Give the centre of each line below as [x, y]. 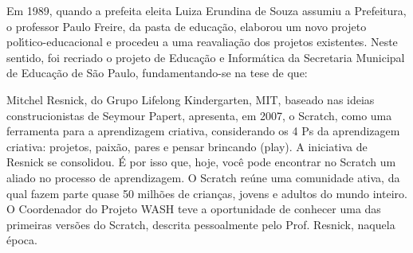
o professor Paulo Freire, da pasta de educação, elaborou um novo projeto [187, 26]
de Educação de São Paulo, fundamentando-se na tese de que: [157, 73]
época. [22, 240]
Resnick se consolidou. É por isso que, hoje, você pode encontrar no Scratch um [201, 162]
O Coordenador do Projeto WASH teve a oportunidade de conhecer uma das [194, 209]
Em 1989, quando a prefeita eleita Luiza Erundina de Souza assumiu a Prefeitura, [206, 10]
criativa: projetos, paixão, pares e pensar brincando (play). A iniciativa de [187, 146]
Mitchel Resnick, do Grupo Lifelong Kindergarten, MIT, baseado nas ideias [191, 99]
